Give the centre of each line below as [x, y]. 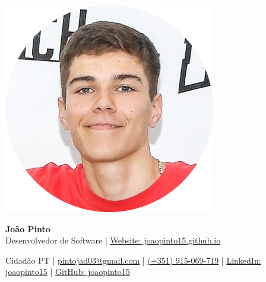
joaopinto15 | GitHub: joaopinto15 [68, 272]
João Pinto [28, 228]
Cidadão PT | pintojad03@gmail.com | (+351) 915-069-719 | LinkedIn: [133, 260]
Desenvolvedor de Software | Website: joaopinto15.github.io [113, 240]
